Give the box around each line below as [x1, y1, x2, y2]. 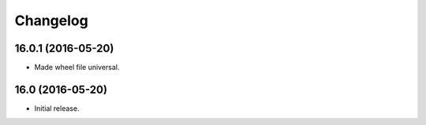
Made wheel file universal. [34, 63, 120, 72]
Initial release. [34, 103, 80, 113]
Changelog [14, 12, 88, 29]
